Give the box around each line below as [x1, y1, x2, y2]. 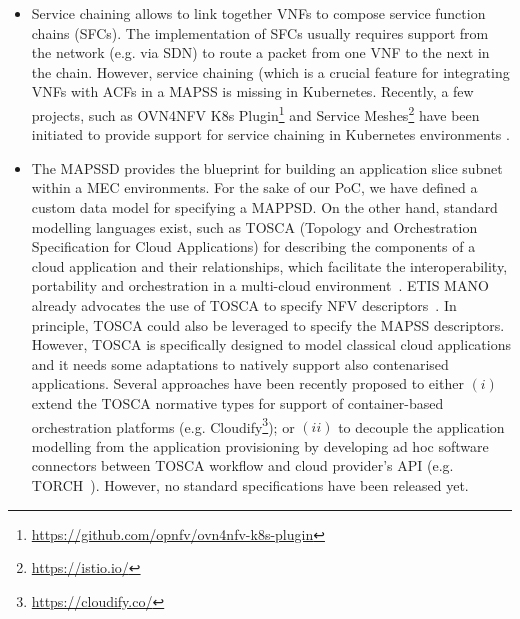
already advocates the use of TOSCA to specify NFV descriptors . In [31, 294, 457, 315]
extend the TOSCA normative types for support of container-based [31, 392, 444, 413]
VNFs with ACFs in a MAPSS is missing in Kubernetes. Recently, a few [31, 81, 474, 102]
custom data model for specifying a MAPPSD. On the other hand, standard [31, 197, 498, 217]
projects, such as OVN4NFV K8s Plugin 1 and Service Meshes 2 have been [31, 101, 480, 125]
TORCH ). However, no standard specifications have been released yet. [31, 474, 469, 495]
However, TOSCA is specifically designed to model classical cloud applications [31, 334, 511, 355]
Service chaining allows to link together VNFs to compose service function [31, 3, 486, 23]
